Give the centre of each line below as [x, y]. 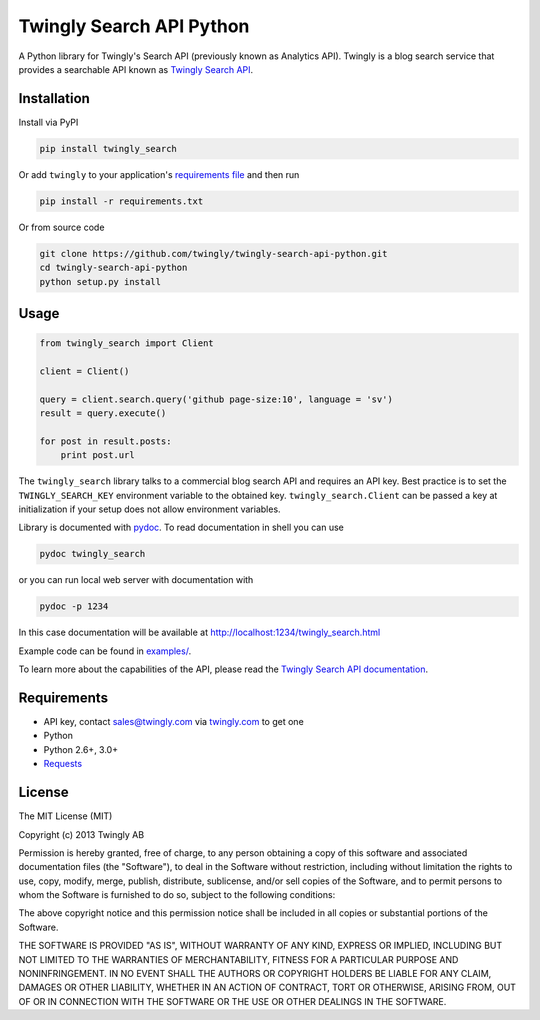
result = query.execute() [103, 413]
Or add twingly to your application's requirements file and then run [159, 174]
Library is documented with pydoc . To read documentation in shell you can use [181, 527]
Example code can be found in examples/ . [105, 651]
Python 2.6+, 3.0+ [81, 749]
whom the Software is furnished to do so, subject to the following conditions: [177, 895]
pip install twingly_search [108, 148]
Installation [54, 98]
